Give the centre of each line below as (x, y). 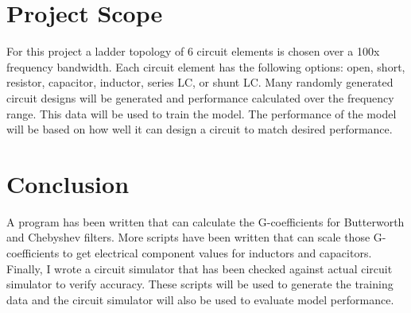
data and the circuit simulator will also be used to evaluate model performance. (200, 299)
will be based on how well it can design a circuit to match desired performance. (200, 129)
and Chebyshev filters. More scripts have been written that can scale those (188, 237)
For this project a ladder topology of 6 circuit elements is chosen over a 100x (193, 51)
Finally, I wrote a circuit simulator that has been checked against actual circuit (200, 268)
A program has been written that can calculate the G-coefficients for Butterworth (205, 221)
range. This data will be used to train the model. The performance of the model (202, 113)
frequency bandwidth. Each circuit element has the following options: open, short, (206, 66)
